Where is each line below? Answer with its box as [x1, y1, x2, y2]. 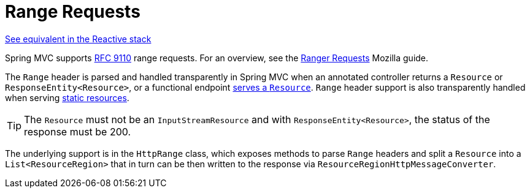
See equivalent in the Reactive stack [5, 33, 152, 44]
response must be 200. [24, 125, 131, 138]
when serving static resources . [5, 92, 129, 103]
